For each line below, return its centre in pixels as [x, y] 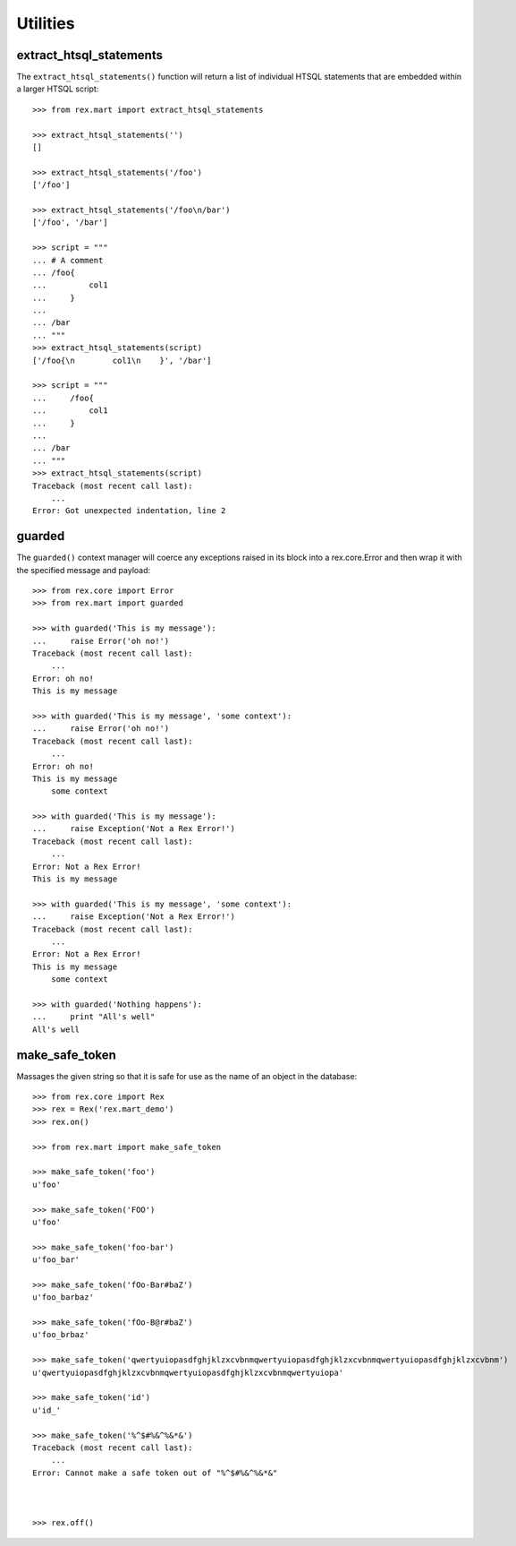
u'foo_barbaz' [63, 1297]
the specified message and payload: [84, 570]
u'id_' [47, 1410]
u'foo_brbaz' [61, 1335]
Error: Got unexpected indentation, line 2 [129, 511]
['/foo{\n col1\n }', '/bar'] [122, 360]
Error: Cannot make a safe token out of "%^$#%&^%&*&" [155, 1473]
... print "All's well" [94, 1017]
